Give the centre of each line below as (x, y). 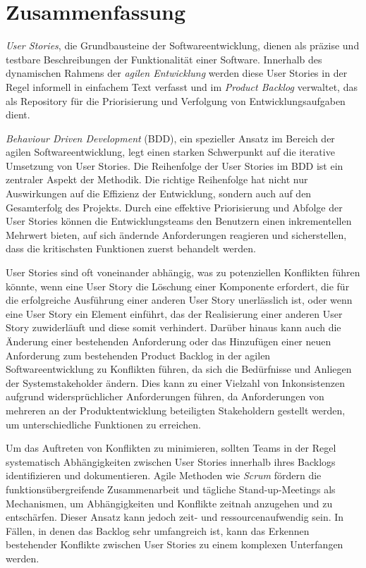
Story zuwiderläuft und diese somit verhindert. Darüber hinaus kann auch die (173, 327)
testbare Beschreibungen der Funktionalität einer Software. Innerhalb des (164, 59)
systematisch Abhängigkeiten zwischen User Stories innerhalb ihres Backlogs (171, 461)
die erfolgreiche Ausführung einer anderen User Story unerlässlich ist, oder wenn (179, 300)
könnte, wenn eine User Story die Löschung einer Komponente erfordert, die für (178, 286)
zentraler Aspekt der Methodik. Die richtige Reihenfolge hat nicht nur (157, 179)
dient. (18, 115)
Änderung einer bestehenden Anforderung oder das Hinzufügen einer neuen (169, 341)
